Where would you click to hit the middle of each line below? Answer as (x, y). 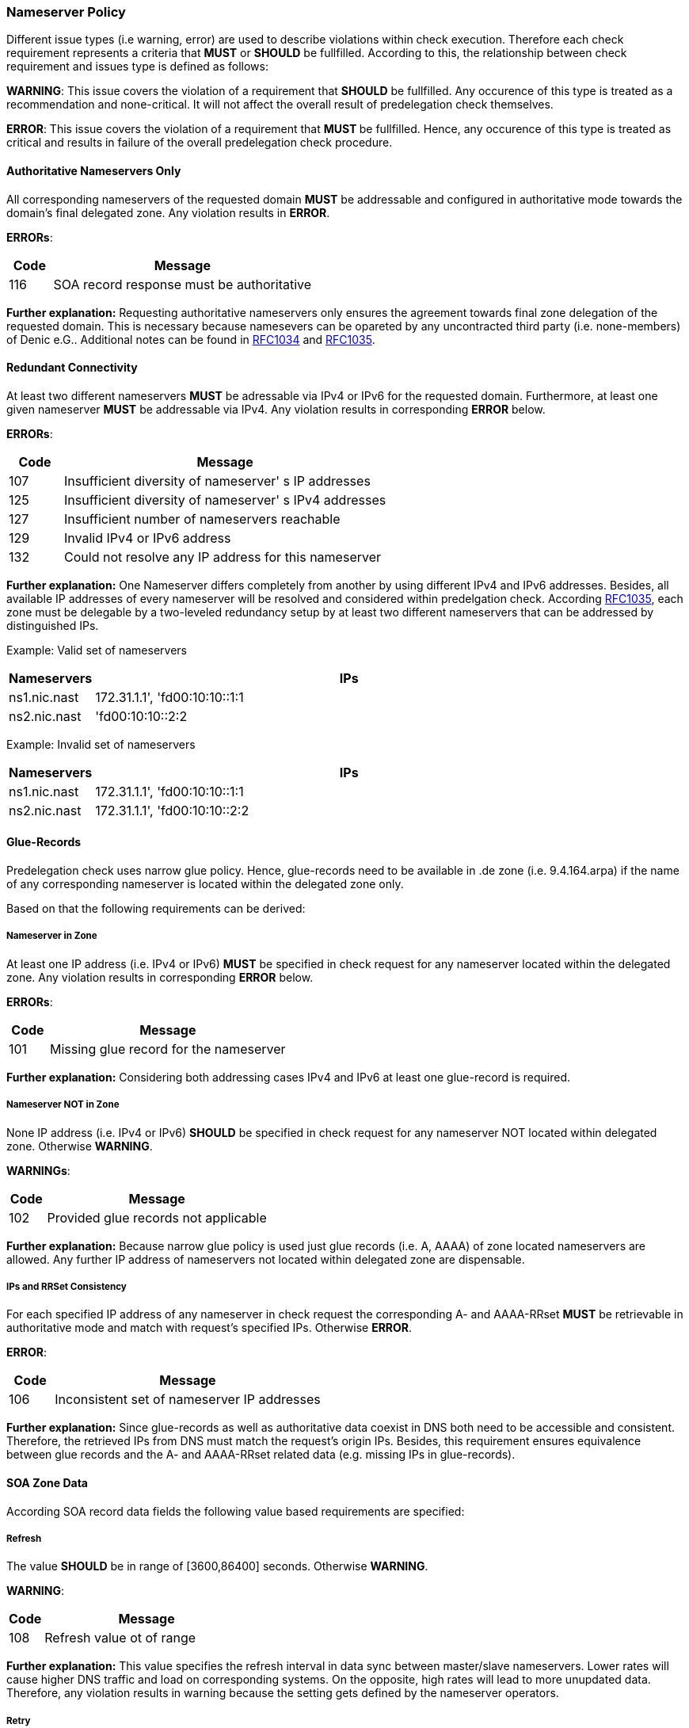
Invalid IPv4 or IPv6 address (148, 538)
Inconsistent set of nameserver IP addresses (188, 1400)
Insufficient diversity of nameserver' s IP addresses (217, 481)
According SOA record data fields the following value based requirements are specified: (236, 1511)
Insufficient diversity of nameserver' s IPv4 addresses (225, 500)
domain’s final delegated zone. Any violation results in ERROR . (168, 212)
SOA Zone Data (47, 1482)
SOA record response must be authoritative (183, 284)
